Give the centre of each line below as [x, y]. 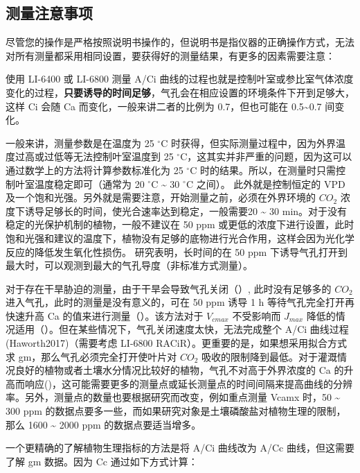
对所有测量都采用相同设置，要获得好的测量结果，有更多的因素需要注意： [170, 55]
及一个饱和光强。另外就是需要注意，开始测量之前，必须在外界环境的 [161, 197]
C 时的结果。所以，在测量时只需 [263, 170]
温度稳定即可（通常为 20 [89, 183]
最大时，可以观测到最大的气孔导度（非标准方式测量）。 [129, 265]
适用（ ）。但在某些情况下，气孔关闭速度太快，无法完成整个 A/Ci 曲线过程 [182, 329]
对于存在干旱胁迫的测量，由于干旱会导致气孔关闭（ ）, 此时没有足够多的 [169, 288]
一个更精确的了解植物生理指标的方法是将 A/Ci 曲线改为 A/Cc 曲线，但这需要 [180, 448]
